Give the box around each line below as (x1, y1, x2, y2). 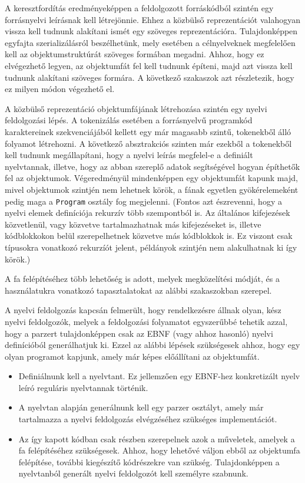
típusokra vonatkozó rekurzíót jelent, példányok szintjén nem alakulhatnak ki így (5, 241, 297, 253)
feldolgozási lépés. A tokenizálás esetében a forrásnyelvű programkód (5, 114, 253, 126)
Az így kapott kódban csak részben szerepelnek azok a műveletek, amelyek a (18, 432, 295, 445)
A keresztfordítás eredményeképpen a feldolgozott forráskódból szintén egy (5, 2, 274, 14)
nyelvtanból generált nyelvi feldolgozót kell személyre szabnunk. (18, 467, 248, 479)
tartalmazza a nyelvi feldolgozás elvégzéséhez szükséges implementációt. (18, 413, 277, 425)
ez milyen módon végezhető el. (5, 83, 115, 95)
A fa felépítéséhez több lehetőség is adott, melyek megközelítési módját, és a (5, 272, 280, 285)
